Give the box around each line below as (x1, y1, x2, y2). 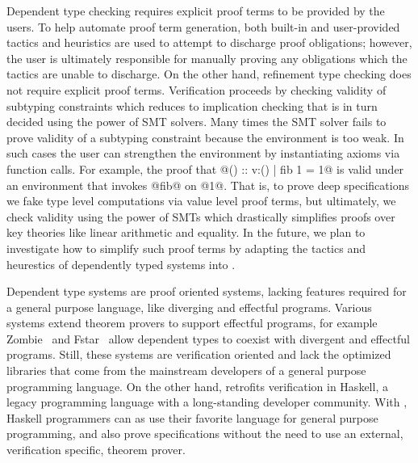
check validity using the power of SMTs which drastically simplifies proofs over (6, 208, 395, 225)
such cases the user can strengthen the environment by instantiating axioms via (6, 145, 400, 162)
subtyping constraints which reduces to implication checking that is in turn (6, 97, 378, 114)
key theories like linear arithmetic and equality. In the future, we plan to (6, 224, 366, 241)
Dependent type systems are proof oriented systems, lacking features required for (6, 283, 407, 300)
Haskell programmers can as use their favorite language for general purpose (6, 409, 378, 426)
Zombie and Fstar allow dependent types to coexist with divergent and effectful (6, 330, 410, 347)
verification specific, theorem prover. (6, 441, 186, 458)
